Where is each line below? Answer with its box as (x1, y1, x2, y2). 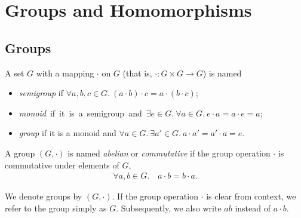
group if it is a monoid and (19, 127, 116, 139)
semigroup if (19, 87, 64, 99)
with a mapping (36, 66, 94, 79)
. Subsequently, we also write (116, 201, 222, 214)
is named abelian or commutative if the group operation (67, 146, 271, 159)
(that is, (122, 66, 152, 79)
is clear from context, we (206, 190, 296, 202)
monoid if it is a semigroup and (19, 106, 142, 119)
